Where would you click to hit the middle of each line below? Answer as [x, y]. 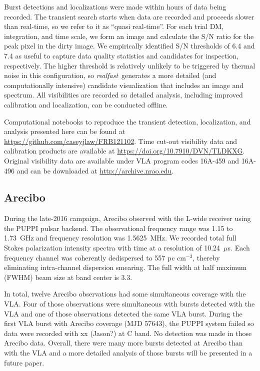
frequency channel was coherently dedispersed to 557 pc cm [95, 257]
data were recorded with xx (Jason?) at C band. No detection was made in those [128, 333]
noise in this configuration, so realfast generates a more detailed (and [110, 75]
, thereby [206, 257]
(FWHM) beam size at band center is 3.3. [68, 277]
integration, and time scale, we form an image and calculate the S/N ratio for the [129, 36]
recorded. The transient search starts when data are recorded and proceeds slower [129, 16]
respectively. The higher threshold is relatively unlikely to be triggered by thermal [130, 65]
